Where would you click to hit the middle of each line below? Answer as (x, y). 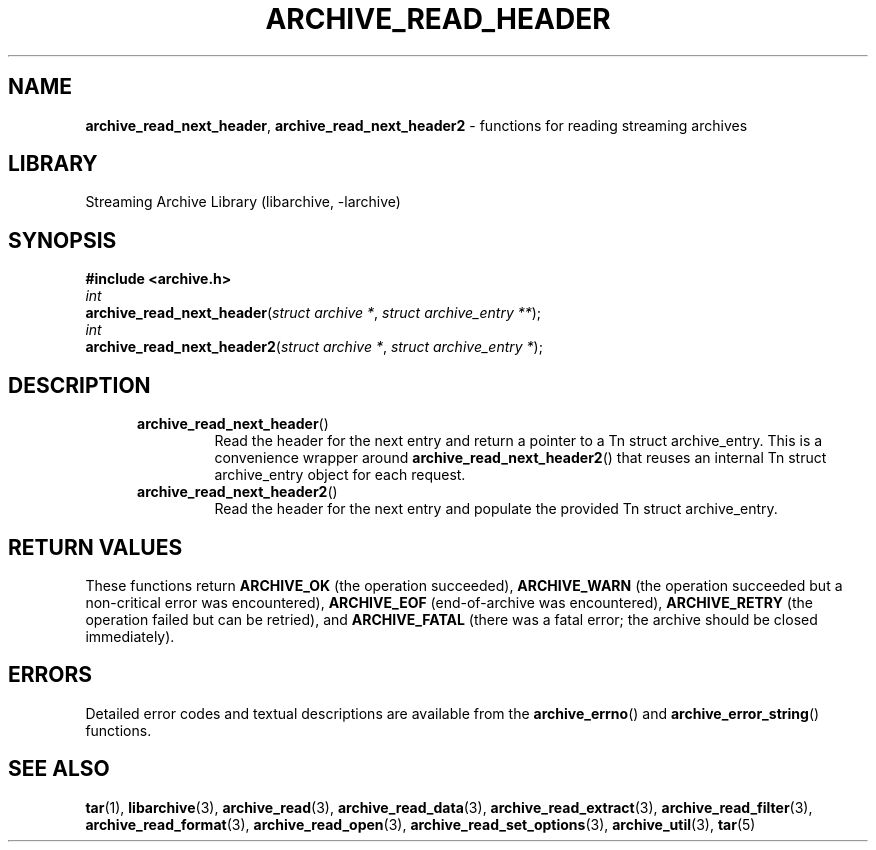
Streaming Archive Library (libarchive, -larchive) (243, 202)
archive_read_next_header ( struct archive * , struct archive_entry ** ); (313, 313)
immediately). (130, 636)
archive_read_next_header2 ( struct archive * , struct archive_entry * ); (314, 347)
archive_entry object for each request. (340, 475)
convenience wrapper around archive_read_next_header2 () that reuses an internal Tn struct (520, 458)
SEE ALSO (59, 769)
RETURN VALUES (95, 547)
